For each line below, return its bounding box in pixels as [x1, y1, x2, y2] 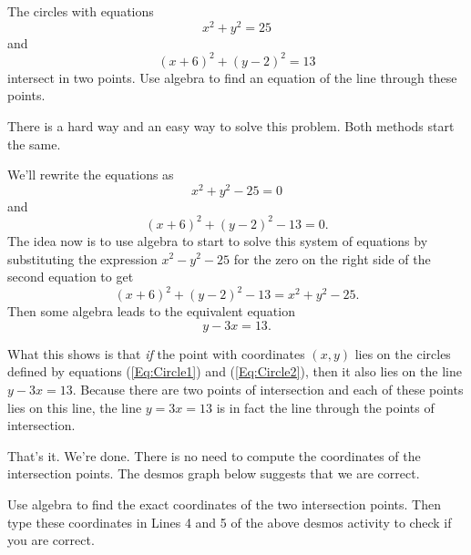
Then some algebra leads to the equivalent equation [7, 302, 295, 321]
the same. [7, 134, 61, 153]
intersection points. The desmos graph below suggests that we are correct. [7, 464, 420, 483]
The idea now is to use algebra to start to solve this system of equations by [7, 231, 428, 250]
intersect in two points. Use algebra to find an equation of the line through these [7, 67, 457, 87]
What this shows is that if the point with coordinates [7, 344, 305, 363]
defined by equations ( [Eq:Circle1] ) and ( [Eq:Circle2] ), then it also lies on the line [7, 362, 462, 381]
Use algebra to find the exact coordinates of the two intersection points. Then [7, 494, 442, 513]
